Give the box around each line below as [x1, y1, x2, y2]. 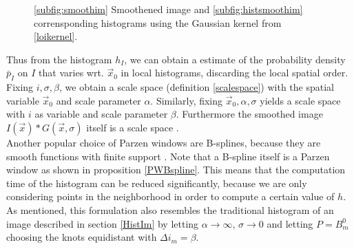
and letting [267, 216, 313, 230]
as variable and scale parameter [34, 107, 168, 121]
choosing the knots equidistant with [6, 230, 157, 244]
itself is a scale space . [86, 120, 179, 134]
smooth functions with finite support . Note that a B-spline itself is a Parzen [6, 149, 330, 163]
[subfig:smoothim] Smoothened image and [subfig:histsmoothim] [34, 2, 303, 16]
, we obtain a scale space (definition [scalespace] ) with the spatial [59, 80, 334, 94]
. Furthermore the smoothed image [176, 107, 323, 121]
